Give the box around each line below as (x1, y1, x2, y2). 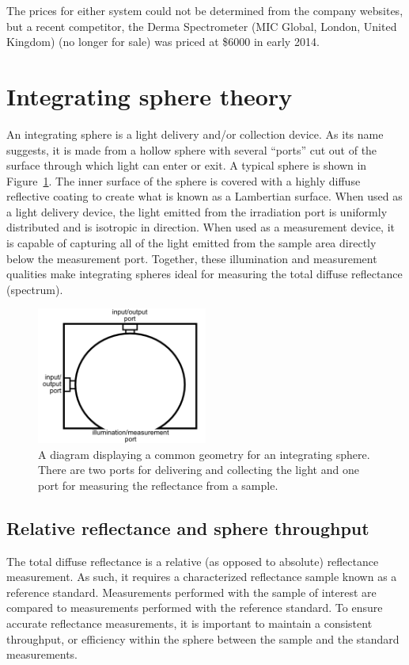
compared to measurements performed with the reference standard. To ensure (6, 599, 383, 616)
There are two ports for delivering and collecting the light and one (38, 461, 359, 478)
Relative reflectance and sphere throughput (6, 515, 369, 540)
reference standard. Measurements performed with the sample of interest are (6, 583, 377, 600)
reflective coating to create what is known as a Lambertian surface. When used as (6, 188, 403, 204)
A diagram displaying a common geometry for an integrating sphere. (38, 445, 370, 462)
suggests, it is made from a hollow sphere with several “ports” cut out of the (6, 141, 377, 158)
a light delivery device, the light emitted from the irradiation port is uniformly (6, 203, 388, 220)
